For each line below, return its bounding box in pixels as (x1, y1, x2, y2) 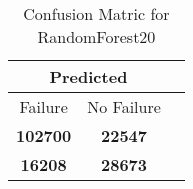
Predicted (49, 65, 128, 88)
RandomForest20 (37, 25, 156, 48)
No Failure (87, 95, 161, 118)
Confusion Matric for (23, 2, 170, 25)
